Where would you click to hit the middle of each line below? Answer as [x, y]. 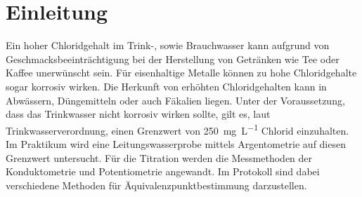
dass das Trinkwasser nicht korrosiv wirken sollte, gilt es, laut [138, 114]
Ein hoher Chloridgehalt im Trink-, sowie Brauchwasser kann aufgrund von [168, 45]
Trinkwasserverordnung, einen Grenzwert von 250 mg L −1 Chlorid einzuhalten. [177, 129]
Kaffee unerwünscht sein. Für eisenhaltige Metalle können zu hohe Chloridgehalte [181, 73]
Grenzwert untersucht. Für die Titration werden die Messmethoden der [159, 157]
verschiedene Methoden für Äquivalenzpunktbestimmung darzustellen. [156, 185]
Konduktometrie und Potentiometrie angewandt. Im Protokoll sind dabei [163, 171]
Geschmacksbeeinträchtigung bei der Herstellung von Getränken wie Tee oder [173, 59]
